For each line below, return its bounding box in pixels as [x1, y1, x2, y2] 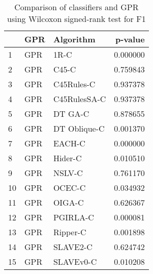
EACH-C [53, 137, 85, 149]
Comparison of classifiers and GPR [14, 1, 139, 13]
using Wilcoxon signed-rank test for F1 [7, 13, 146, 24]
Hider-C [53, 152, 82, 164]
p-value [115, 33, 145, 45]
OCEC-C [53, 182, 86, 193]
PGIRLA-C [53, 211, 94, 223]
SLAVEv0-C [53, 256, 97, 267]
